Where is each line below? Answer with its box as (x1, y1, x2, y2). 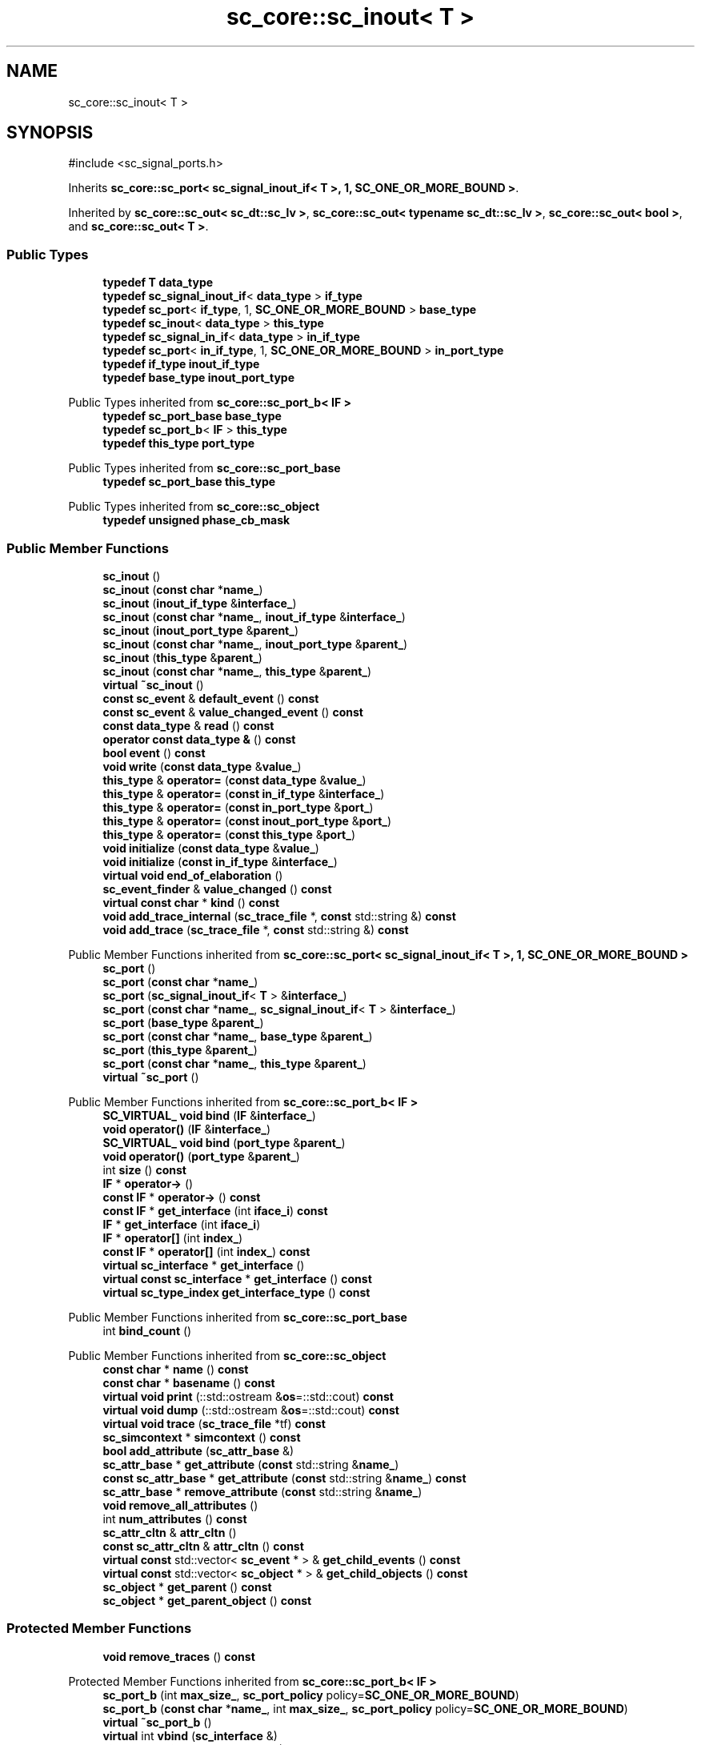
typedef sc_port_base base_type (102, 409, 282, 423)
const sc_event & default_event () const (102, 691, 319, 705)
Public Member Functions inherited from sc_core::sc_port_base (68, 1310, 407, 1324)
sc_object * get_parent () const (102, 1579, 272, 1594)
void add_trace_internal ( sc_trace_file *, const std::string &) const (102, 909, 456, 923)
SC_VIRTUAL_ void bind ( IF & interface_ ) (102, 1108, 316, 1122)
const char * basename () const (102, 1375, 275, 1390)
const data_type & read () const (102, 718, 274, 732)
